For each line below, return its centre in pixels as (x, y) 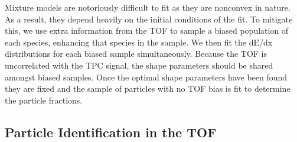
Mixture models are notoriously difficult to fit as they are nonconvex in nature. (148, 7)
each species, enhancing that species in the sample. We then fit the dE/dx (139, 42)
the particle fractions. (44, 100)
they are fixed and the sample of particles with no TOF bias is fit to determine (148, 88)
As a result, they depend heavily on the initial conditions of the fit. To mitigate (149, 19)
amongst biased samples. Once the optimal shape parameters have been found (146, 77)
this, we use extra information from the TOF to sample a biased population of (147, 30)
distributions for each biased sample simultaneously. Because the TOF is (136, 54)
